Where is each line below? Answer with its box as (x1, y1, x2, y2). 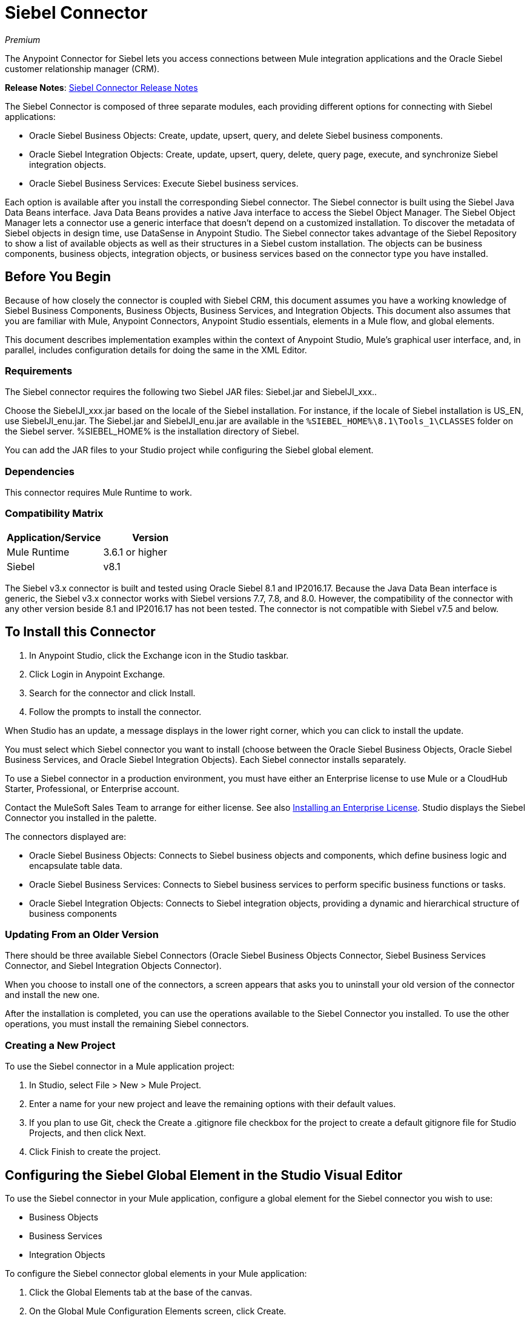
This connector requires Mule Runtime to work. (5, 487, 193, 498)
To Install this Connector (5, 624, 156, 640)
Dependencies (5, 465, 75, 477)
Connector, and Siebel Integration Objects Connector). (5, 960, 222, 971)
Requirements (5, 364, 73, 377)
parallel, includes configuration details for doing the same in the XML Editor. (5, 344, 307, 355)
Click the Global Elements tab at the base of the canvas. (29, 1287, 253, 1298)
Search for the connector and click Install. (29, 687, 196, 698)
